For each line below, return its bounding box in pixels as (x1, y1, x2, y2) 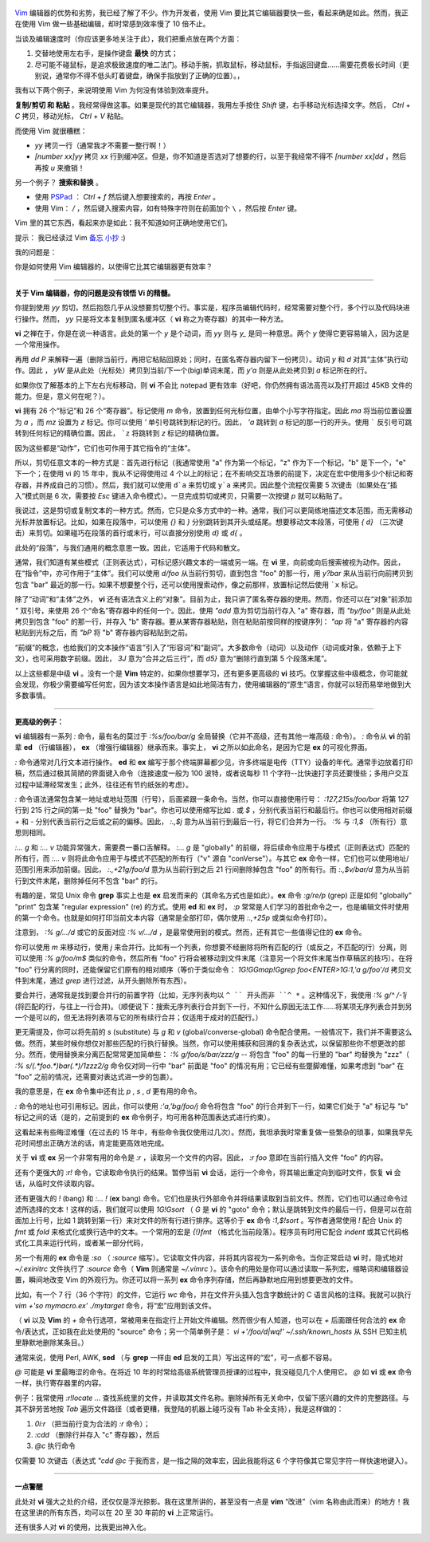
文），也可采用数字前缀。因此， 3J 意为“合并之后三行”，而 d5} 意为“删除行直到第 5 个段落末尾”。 (14, 654, 332, 664)
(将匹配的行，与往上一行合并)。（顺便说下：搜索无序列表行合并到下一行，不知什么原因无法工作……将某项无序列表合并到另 (14, 1001, 412, 1011)
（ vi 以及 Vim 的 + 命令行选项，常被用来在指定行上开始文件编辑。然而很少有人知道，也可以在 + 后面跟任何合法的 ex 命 (14, 1315, 406, 1325)
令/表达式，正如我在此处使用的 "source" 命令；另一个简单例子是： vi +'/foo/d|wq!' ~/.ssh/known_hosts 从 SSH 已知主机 (14, 1327, 408, 1336)
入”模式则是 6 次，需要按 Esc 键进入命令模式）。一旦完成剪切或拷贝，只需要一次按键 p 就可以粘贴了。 (14, 491, 346, 501)
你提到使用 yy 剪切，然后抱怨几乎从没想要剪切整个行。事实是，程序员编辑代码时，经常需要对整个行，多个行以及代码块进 (14, 303, 410, 313)
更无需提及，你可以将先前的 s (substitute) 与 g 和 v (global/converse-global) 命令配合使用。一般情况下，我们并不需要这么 (14, 1027, 412, 1037)
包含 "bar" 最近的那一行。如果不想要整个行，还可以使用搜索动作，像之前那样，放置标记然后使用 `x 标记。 (14, 579, 362, 590)
